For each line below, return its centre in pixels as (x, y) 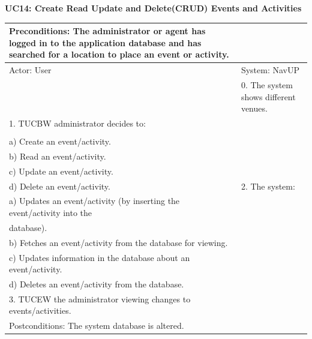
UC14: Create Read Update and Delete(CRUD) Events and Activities (153, 8)
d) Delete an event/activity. (60, 186)
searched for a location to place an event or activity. (119, 54)
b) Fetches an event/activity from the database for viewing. (118, 242)
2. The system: (268, 186)
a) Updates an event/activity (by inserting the (94, 201)
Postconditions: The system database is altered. (97, 325)
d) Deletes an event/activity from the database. (97, 284)
